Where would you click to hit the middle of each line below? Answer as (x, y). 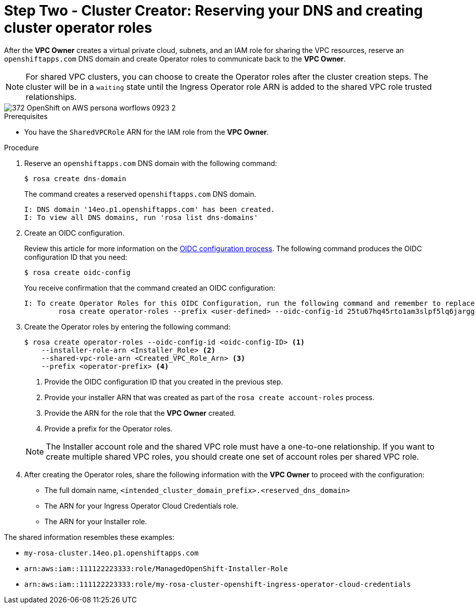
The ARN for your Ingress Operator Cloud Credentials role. (141, 506)
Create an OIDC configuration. (74, 233)
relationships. (51, 97)
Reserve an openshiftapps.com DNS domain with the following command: (151, 163)
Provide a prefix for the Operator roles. (109, 428)
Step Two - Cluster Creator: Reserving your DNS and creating (214, 11)
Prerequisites (26, 116)
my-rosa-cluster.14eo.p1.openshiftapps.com (111, 553)
